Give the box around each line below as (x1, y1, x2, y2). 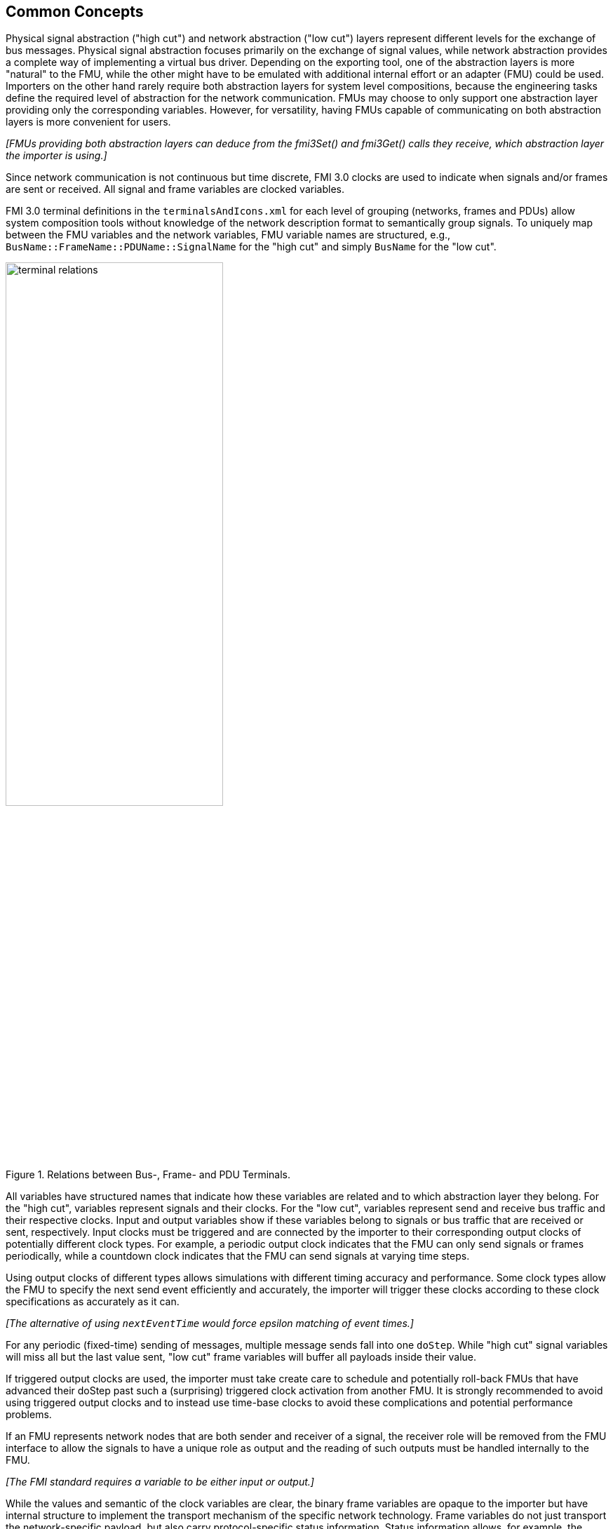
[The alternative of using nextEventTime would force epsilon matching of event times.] (6, 1316, 414, 1329)
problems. (6, 1408, 52, 1420)
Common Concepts (6, 3, 144, 20)
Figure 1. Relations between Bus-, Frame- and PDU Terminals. (6, 1168, 291, 1180)
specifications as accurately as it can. (6, 1295, 180, 1307)
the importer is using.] (6, 149, 107, 162)
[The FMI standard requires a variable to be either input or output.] (6, 1475, 314, 1488)
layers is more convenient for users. (6, 116, 171, 128)
